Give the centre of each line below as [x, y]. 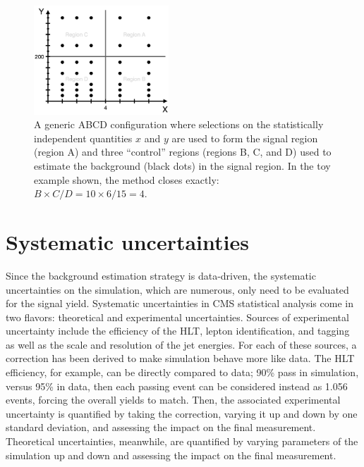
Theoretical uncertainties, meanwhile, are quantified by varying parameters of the [182, 441]
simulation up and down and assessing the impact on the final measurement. [171, 455]
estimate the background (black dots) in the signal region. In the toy [182, 166]
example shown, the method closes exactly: [127, 179]
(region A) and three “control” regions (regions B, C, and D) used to [183, 152]
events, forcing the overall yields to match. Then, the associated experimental [173, 400]
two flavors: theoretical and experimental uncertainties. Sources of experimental [177, 317]
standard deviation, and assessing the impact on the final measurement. [161, 427]
